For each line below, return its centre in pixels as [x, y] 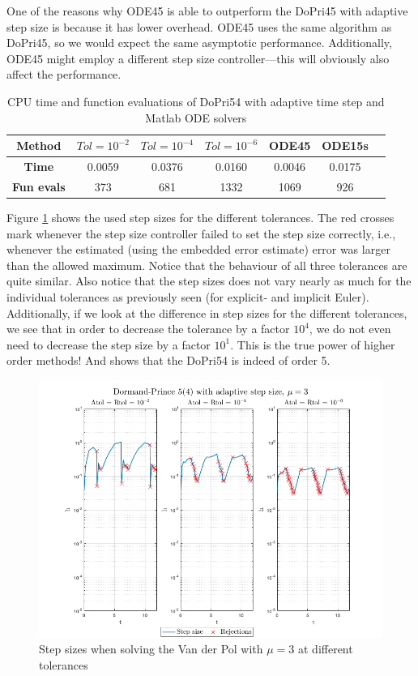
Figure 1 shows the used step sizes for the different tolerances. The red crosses [200, 217]
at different [326, 649]
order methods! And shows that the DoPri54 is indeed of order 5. [168, 360]
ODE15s [345, 145]
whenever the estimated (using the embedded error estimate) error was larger [198, 249]
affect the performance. [64, 74]
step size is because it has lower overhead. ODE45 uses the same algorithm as [199, 26]
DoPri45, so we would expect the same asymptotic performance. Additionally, [199, 43]
